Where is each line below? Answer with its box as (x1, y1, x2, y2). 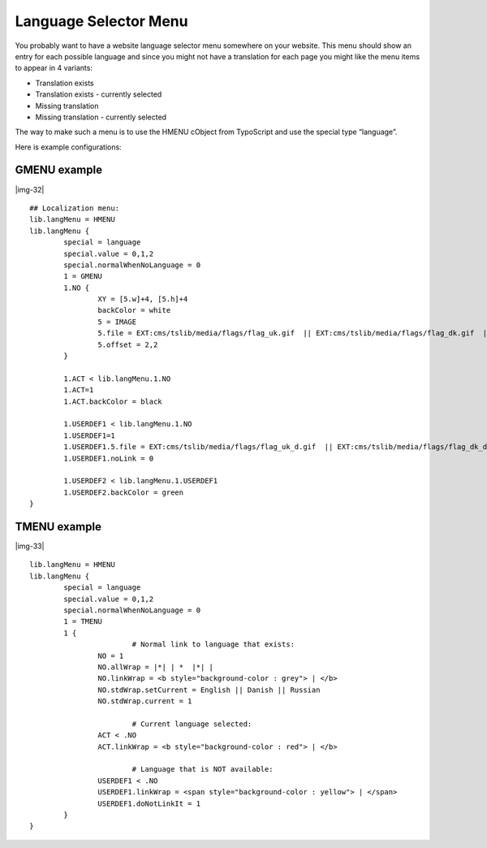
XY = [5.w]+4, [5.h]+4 (97, 295, 188, 304)
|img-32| (15, 184, 45, 194)
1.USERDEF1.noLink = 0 (63, 453, 154, 463)
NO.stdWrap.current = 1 (97, 697, 192, 706)
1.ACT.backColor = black (63, 396, 162, 406)
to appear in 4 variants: (15, 63, 93, 73)
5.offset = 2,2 (97, 340, 158, 349)
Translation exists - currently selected (35, 89, 162, 99)
